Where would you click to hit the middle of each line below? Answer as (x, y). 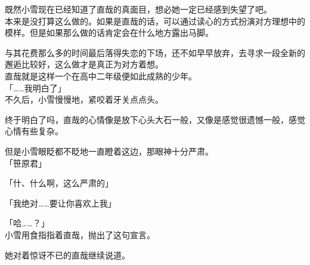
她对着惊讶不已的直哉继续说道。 (67, 255)
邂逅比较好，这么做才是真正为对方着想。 (84, 64)
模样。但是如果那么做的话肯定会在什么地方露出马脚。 (109, 33)
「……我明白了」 (35, 87)
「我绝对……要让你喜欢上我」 (61, 203)
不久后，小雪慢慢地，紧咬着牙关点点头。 (84, 99)
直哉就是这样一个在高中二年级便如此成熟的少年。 (101, 76)
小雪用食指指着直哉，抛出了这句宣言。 (80, 234)
